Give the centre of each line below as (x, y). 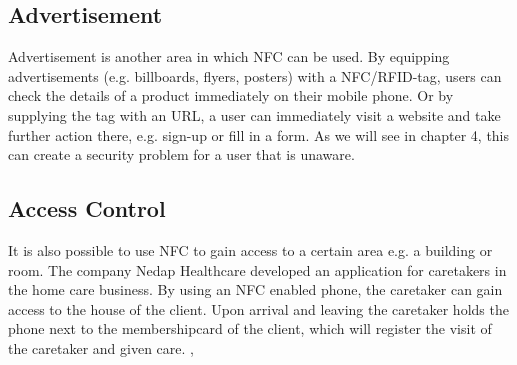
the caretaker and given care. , (101, 347)
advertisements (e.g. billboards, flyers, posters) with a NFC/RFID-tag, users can (255, 75)
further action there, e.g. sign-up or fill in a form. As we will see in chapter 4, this (259, 134)
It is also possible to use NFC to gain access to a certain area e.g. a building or (250, 249)
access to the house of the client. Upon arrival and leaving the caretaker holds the (258, 308)
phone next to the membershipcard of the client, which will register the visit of (250, 328)
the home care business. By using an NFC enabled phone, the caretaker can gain (255, 289)
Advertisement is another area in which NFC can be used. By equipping (229, 56)
